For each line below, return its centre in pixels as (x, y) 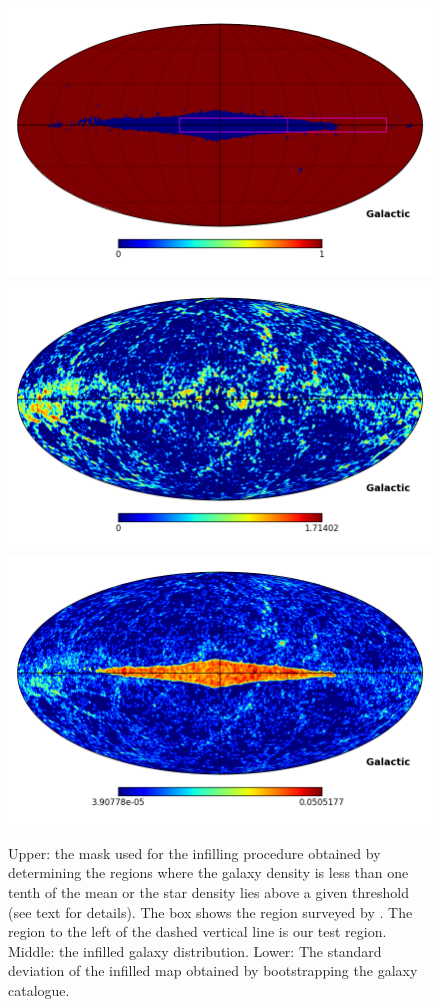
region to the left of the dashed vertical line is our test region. (197, 931)
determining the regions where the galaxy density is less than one (208, 872)
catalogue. (39, 990)
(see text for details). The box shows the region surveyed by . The (210, 911)
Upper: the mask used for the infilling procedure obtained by (194, 852)
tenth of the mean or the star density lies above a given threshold (208, 892)
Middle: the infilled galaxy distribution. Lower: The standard (195, 950)
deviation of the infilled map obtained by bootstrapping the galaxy (213, 970)
